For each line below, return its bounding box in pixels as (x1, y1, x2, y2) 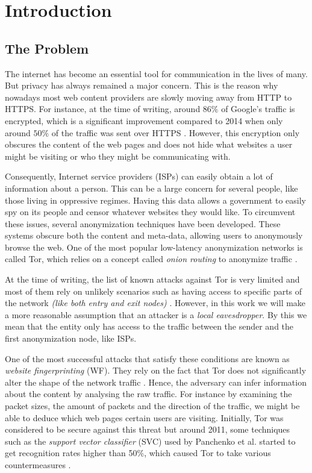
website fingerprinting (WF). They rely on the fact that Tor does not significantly (5, 364, 307, 377)
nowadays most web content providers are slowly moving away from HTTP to (5, 90, 292, 103)
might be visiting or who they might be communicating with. (5, 149, 231, 162)
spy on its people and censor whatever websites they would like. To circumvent (5, 205, 296, 218)
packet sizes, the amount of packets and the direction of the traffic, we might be (5, 399, 300, 412)
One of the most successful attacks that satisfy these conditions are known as (5, 352, 290, 365)
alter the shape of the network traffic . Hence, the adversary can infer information (5, 375, 307, 388)
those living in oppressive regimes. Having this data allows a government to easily (5, 193, 306, 206)
